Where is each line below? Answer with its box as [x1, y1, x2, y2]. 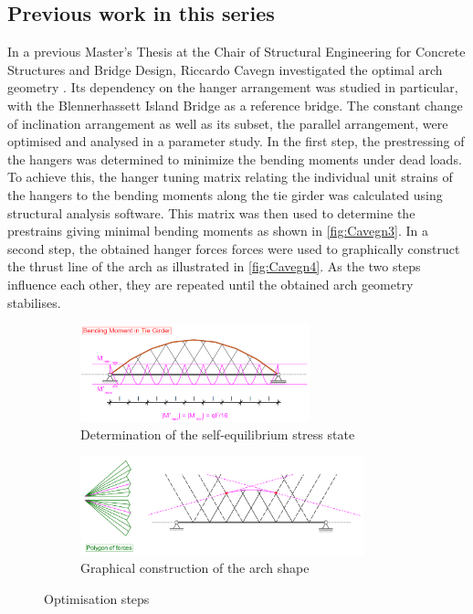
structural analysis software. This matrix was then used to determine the [7, 203, 415, 222]
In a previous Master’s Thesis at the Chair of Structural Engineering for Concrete [7, 42, 466, 61]
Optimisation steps [44, 588, 150, 608]
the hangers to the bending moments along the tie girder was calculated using [7, 185, 443, 204]
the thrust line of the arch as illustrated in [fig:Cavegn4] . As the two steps [7, 257, 421, 276]
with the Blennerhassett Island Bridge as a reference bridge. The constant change [7, 95, 463, 114]
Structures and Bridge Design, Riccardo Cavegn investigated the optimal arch [7, 59, 443, 79]
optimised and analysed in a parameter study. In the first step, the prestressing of [7, 132, 465, 151]
